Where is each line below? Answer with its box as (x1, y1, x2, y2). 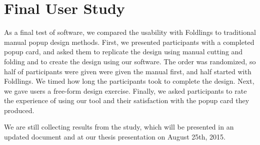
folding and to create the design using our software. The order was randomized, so (4, 56, 256, 66)
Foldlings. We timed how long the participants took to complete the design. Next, (4, 76, 254, 86)
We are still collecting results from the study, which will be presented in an (4, 122, 234, 132)
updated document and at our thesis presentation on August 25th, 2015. (4, 132, 225, 142)
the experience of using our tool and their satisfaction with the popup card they (4, 95, 249, 106)
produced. (4, 105, 34, 115)
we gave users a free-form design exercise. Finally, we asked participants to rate (4, 85, 247, 96)
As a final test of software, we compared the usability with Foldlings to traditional (4, 27, 256, 37)
